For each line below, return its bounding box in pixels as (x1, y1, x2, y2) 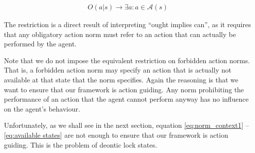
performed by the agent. (4, 38, 77, 49)
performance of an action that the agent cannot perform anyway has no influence (4, 94, 249, 104)
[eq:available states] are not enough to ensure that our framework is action (4, 129, 228, 140)
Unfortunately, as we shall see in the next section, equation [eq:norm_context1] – (4, 120, 249, 130)
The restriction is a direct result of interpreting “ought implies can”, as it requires (4, 19, 251, 30)
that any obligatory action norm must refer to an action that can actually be (4, 29, 236, 39)
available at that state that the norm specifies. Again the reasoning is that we (4, 75, 239, 84)
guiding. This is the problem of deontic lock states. (4, 139, 158, 150)
